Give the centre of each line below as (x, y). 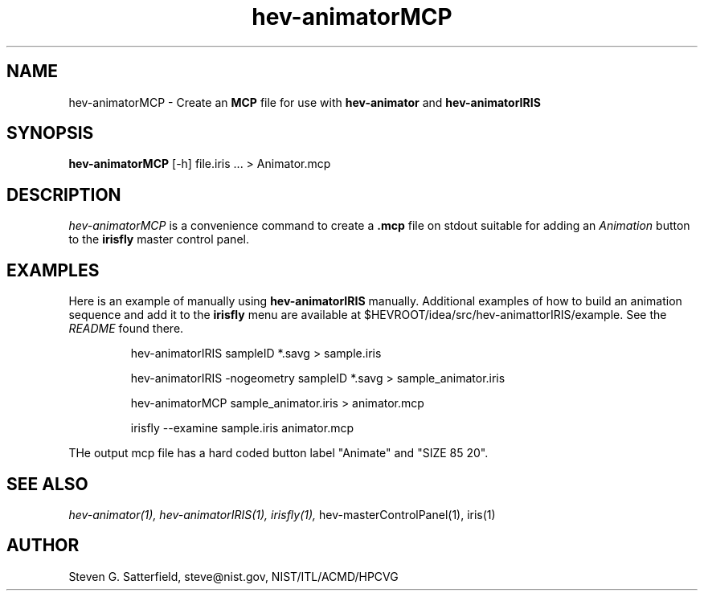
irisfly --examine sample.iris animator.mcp (242, 428)
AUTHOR (43, 546)
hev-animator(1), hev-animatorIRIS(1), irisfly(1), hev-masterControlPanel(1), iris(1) (282, 514)
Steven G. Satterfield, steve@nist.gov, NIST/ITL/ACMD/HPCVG (233, 576)
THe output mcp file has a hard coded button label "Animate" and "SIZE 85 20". (278, 453)
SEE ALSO (47, 484)
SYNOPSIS (50, 133)
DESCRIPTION (64, 194)
